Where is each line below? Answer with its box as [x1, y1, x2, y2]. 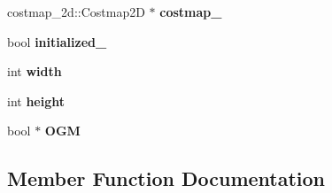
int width [7, 62, 62, 81]
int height [7, 91, 66, 110]
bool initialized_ [7, 32, 107, 50]
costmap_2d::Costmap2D [7, 3, 145, 20]
